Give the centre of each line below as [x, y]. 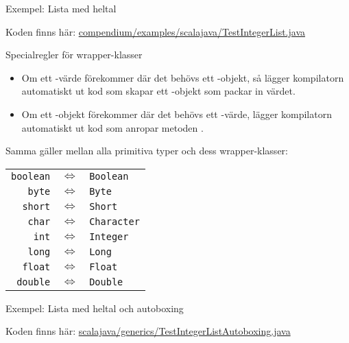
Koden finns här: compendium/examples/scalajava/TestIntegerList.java [156, 31]
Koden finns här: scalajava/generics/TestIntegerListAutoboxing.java [148, 331]
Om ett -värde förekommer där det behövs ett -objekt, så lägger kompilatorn [183, 77]
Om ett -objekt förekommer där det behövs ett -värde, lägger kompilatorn [177, 114]
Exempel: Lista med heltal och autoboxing [95, 308]
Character [115, 221]
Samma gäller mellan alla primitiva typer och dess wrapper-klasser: [147, 151]
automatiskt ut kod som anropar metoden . [112, 127]
